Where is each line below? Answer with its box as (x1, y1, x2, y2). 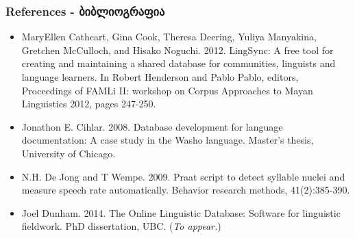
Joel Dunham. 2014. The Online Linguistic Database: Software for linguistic (21, 205, 341, 220)
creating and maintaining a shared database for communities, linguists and (21, 56, 336, 70)
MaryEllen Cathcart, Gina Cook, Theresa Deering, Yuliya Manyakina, (21, 29, 317, 44)
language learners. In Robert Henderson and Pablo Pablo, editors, (21, 70, 299, 83)
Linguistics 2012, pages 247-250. (21, 96, 156, 111)
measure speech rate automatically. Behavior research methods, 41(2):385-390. (21, 183, 350, 197)
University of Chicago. (21, 146, 116, 160)
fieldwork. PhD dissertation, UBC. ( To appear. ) (21, 219, 221, 233)
